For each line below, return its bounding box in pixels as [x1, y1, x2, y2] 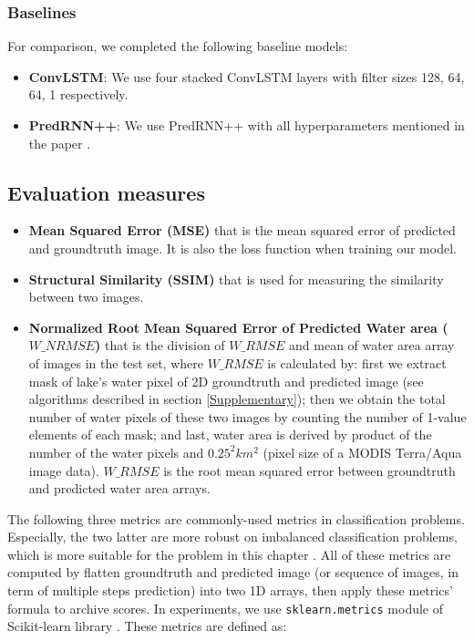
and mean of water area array [289, 336, 455, 355]
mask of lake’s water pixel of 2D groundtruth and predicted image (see [28, 371, 424, 390]
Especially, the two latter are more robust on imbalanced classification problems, [7, 527, 458, 546]
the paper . [28, 133, 91, 152]
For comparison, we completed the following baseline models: [7, 36, 348, 56]
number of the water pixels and [28, 442, 204, 461]
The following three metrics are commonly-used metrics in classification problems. [7, 509, 465, 528]
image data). [28, 460, 99, 480]
